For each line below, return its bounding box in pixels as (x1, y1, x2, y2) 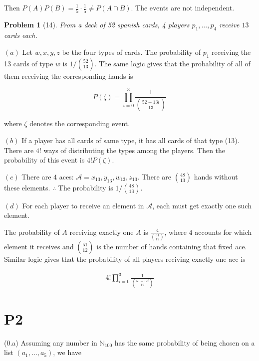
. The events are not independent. (131, 2, 235, 12)
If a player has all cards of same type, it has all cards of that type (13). (21, 135, 240, 145)
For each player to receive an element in (22, 200, 144, 210)
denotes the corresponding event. (29, 118, 130, 129)
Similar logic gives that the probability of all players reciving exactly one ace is (4, 254, 246, 264)
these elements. (4, 182, 50, 192)
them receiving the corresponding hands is (4, 70, 133, 81)
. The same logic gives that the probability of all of (94, 58, 251, 68)
